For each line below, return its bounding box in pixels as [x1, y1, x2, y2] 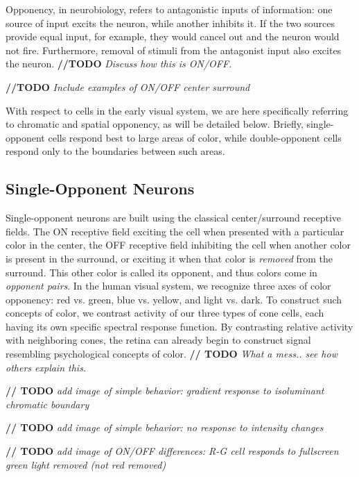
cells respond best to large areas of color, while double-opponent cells [48, 130, 342, 144]
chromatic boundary [6, 396, 89, 411]
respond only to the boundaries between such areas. [6, 144, 225, 158]
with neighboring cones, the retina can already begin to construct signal [6, 333, 311, 347]
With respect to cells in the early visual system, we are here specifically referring [6, 103, 349, 117]
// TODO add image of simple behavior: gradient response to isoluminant [6, 383, 324, 398]
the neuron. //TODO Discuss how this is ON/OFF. [6, 56, 232, 71]
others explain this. [6, 360, 87, 374]
